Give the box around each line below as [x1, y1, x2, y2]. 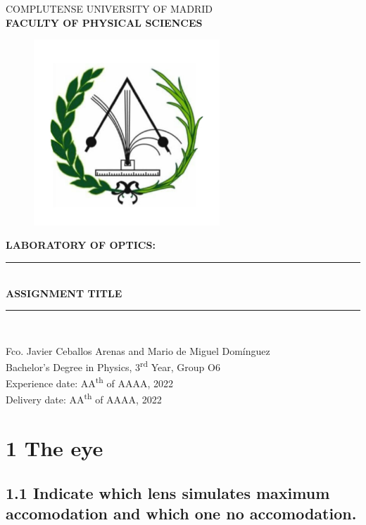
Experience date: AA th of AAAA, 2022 [6, 374, 173, 391]
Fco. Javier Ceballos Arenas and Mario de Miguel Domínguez [6, 343, 270, 358]
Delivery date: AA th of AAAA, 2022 [6, 390, 162, 407]
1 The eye [6, 434, 103, 462]
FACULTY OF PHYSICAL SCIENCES [6, 15, 203, 30]
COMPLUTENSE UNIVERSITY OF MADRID [6, 1, 213, 15]
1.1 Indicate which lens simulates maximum [6, 481, 330, 503]
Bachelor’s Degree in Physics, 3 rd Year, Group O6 [6, 358, 220, 374]
